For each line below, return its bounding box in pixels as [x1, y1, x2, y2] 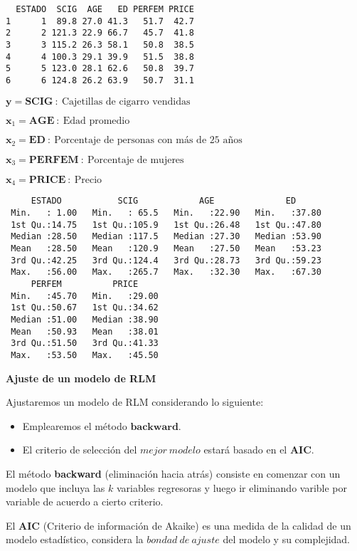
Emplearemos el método [22, 418, 127, 433]
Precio [74, 174, 102, 185]
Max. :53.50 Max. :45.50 [11, 350, 159, 360]
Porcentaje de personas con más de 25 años [54, 135, 243, 146]
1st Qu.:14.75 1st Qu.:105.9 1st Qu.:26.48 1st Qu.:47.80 [11, 219, 321, 230]
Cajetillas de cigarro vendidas [61, 96, 191, 107]
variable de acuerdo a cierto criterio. [6, 494, 164, 509]
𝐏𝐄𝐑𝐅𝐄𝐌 [28, 154, 79, 165]
